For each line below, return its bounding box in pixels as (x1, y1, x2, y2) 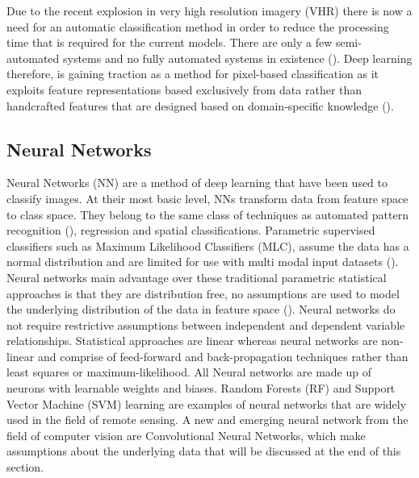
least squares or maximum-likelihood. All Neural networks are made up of (6, 364, 371, 380)
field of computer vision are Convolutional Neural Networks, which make (6, 426, 366, 443)
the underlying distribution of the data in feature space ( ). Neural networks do (6, 301, 396, 318)
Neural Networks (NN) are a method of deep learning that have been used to (6, 174, 388, 191)
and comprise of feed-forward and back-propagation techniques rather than (37, 347, 409, 364)
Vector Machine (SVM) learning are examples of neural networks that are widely (6, 395, 407, 412)
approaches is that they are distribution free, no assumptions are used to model (6, 285, 400, 301)
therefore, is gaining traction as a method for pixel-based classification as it (6, 65, 379, 82)
